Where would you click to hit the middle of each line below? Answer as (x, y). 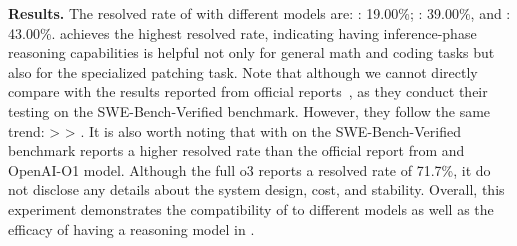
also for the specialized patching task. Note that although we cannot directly (243, 71)
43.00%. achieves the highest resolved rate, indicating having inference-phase (242, 32)
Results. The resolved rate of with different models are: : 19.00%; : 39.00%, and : (259, 13)
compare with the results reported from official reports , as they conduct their (248, 91)
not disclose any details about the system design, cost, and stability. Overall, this (256, 189)
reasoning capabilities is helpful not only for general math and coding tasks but (251, 52)
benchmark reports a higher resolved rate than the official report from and (236, 150)
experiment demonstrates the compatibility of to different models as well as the (251, 208)
